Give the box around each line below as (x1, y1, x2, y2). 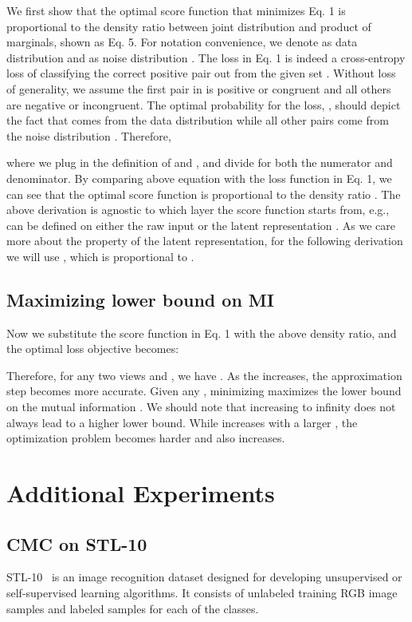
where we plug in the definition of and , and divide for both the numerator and (6, 154, 393, 171)
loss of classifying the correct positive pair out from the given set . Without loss (6, 65, 396, 81)
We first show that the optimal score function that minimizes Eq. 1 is (6, 2, 346, 18)
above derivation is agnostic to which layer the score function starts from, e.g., (6, 201, 390, 218)
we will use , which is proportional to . (6, 248, 194, 264)
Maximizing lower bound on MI (6, 287, 274, 311)
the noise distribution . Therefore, (6, 127, 171, 144)
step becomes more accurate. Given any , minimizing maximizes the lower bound (6, 382, 402, 399)
